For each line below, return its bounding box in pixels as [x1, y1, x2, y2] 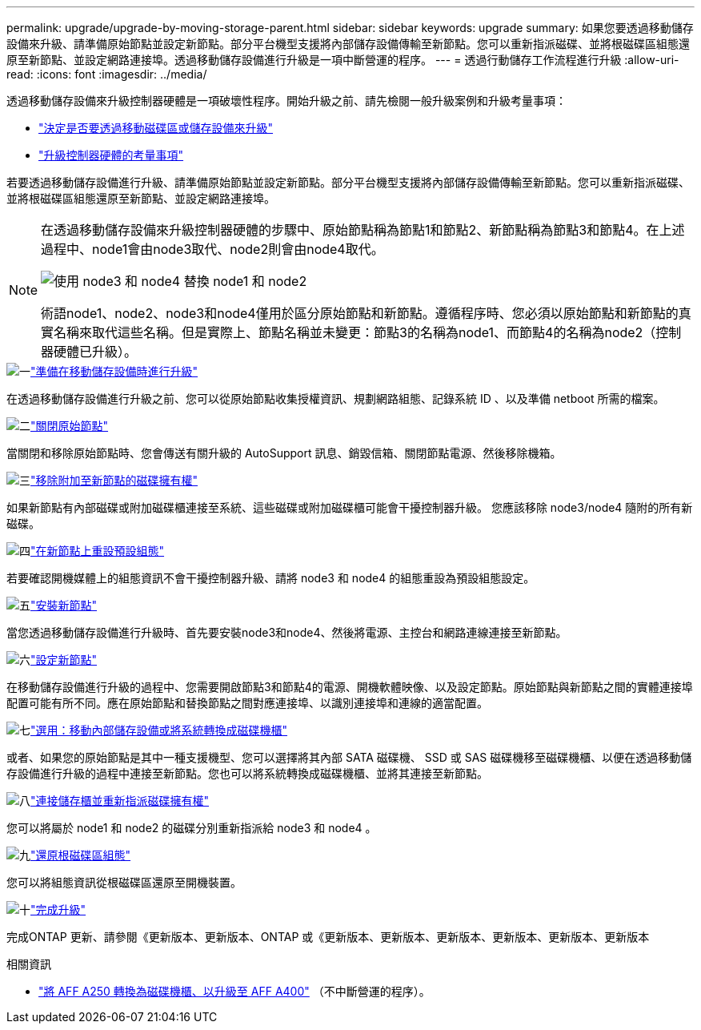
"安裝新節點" [30, 598, 98, 612]
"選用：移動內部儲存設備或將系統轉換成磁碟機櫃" [30, 723, 288, 737]
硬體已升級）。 [54, 344, 138, 360]
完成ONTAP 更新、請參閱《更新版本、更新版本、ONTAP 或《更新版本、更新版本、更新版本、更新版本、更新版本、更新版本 [6, 930, 650, 943]
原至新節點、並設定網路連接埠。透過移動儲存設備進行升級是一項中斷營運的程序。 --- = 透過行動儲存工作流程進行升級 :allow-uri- [6, 53, 679, 66]
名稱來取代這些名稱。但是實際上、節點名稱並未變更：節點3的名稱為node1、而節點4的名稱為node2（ [54, 324, 656, 340]
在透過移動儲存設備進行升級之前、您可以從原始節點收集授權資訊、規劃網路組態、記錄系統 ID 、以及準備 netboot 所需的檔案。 [6, 392, 665, 405]
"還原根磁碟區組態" [30, 848, 131, 862]
